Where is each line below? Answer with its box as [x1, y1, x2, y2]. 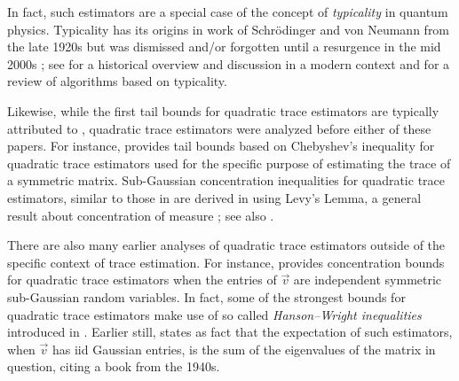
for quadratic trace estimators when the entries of [7, 270, 277, 289]
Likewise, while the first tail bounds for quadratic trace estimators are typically [7, 101, 439, 120]
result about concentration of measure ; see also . [7, 206, 274, 224]
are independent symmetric [293, 270, 442, 289]
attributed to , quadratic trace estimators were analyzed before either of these [7, 119, 431, 137]
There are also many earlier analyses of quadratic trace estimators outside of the [7, 236, 446, 254]
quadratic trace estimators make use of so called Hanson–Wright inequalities [7, 305, 422, 323]
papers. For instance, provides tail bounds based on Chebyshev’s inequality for [7, 136, 435, 155]
